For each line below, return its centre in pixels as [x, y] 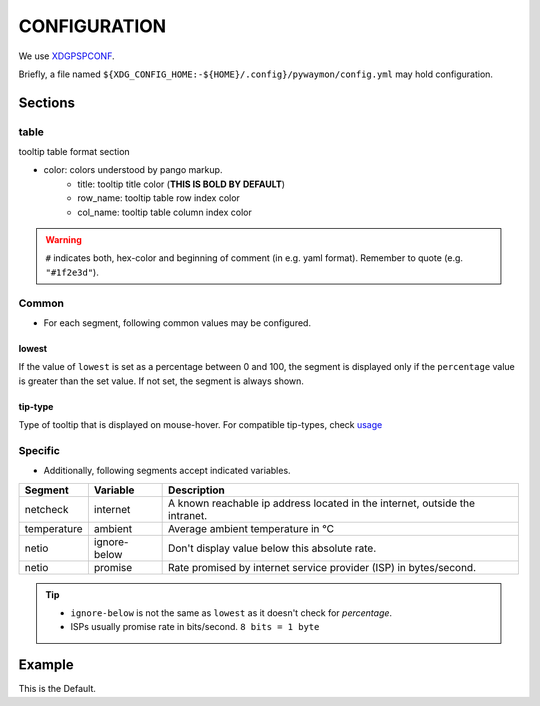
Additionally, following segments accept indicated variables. [167, 471]
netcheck [46, 509]
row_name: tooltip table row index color [158, 198]
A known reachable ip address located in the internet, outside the [321, 503]
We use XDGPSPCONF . [66, 56]
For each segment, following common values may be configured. [177, 322]
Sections [46, 102]
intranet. [188, 515]
